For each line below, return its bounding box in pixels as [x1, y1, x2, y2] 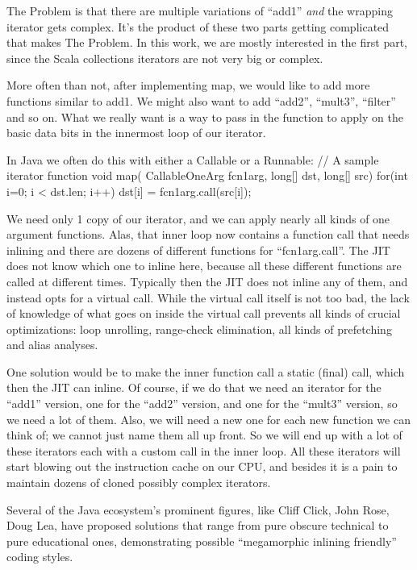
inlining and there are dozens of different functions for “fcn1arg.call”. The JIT [6, 241, 390, 258]
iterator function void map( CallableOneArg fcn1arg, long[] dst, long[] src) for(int [6, 167, 408, 184]
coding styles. [6, 548, 73, 565]
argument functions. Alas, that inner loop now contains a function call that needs [6, 226, 410, 243]
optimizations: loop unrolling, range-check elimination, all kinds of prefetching [6, 320, 392, 337]
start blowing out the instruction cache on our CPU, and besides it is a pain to [6, 458, 398, 475]
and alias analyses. [6, 336, 98, 353]
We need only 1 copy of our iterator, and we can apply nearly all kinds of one [6, 210, 390, 227]
